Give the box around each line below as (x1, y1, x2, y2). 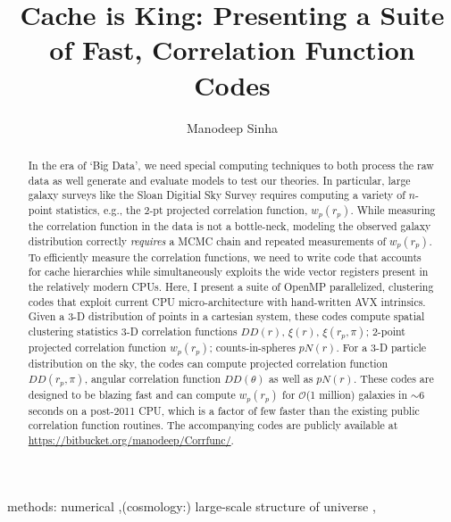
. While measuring (350, 202, 436, 217)
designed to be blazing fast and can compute (28, 386, 236, 402)
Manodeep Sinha (187, 118, 278, 137)
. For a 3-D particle (336, 339, 427, 354)
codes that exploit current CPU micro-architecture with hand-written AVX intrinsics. (28, 294, 426, 309)
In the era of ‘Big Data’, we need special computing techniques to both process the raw (28, 157, 434, 172)
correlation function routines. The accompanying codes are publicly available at (28, 418, 398, 433)
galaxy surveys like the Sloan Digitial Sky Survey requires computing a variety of (28, 187, 405, 203)
